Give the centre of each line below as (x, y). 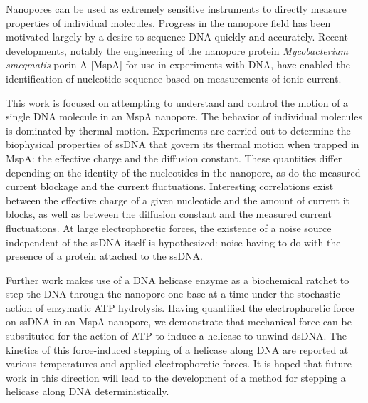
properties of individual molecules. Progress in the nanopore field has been (168, 22)
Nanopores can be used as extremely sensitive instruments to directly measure (176, 9)
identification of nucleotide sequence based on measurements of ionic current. (174, 78)
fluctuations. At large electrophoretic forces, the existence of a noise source (169, 227)
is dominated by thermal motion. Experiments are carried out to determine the (178, 130)
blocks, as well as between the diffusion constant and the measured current (169, 214)
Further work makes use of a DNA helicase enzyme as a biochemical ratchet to (178, 279)
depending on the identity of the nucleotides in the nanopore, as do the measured (183, 172)
